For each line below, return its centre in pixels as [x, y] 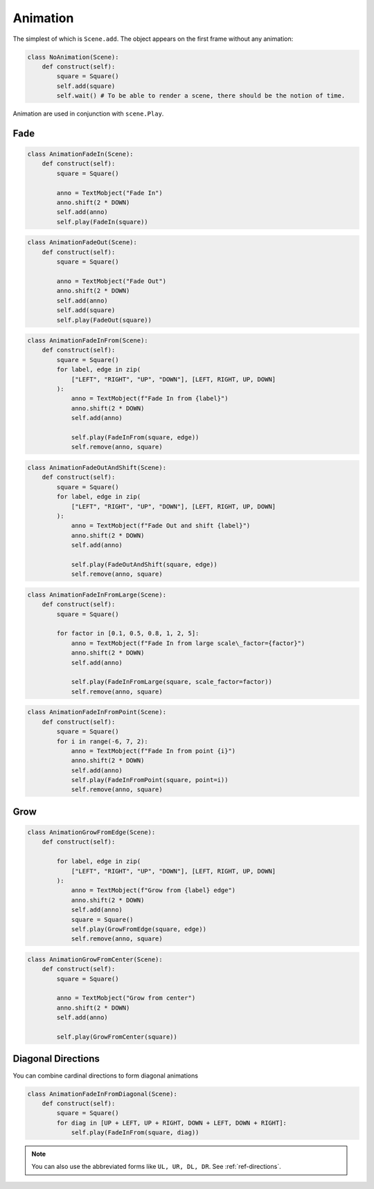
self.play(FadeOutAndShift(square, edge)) [144, 564]
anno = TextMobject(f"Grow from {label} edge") [153, 890]
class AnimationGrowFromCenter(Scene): [95, 959]
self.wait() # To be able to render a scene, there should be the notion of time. [201, 96]
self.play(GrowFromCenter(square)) [117, 1037]
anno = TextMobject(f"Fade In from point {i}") [153, 751]
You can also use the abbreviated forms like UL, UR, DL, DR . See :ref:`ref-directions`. [156, 1167]
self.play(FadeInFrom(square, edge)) [135, 437]
